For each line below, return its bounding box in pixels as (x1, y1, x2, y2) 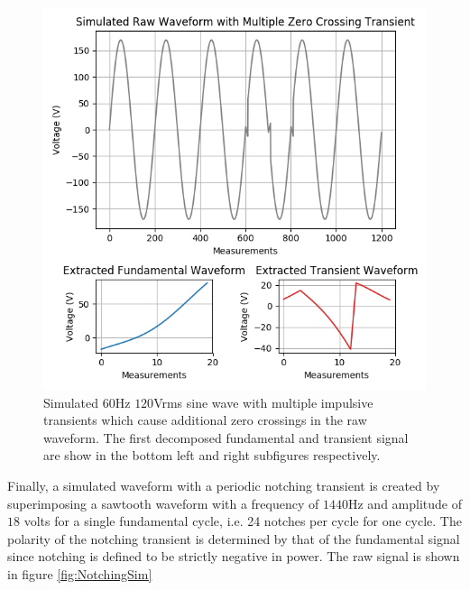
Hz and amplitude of (347, 493, 462, 512)
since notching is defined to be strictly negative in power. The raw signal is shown (7, 547, 460, 566)
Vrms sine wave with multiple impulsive (153, 392, 373, 411)
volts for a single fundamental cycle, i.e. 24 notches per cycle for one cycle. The (23, 512, 462, 530)
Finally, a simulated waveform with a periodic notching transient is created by (7, 475, 440, 494)
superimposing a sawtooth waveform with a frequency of (7, 493, 319, 512)
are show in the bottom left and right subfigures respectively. (43, 446, 381, 465)
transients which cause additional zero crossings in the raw (43, 410, 367, 429)
